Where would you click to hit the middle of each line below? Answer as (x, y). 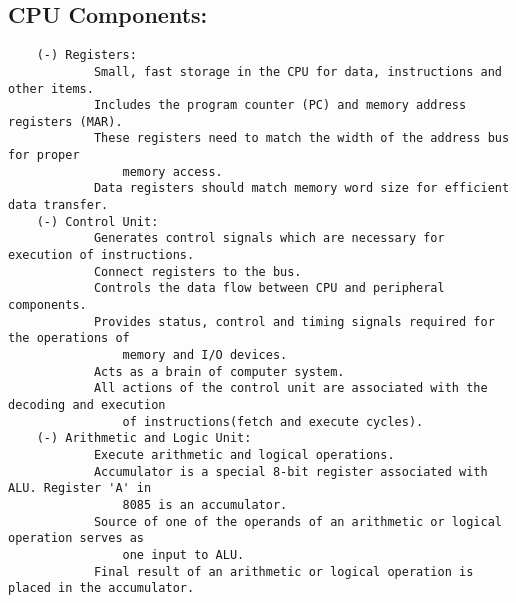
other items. (51, 88)
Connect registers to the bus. (197, 271)
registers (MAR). (65, 121)
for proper (44, 155)
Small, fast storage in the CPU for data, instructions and (297, 71)
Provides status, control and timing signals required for (294, 321)
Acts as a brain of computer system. (219, 371)
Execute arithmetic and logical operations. (244, 454)
